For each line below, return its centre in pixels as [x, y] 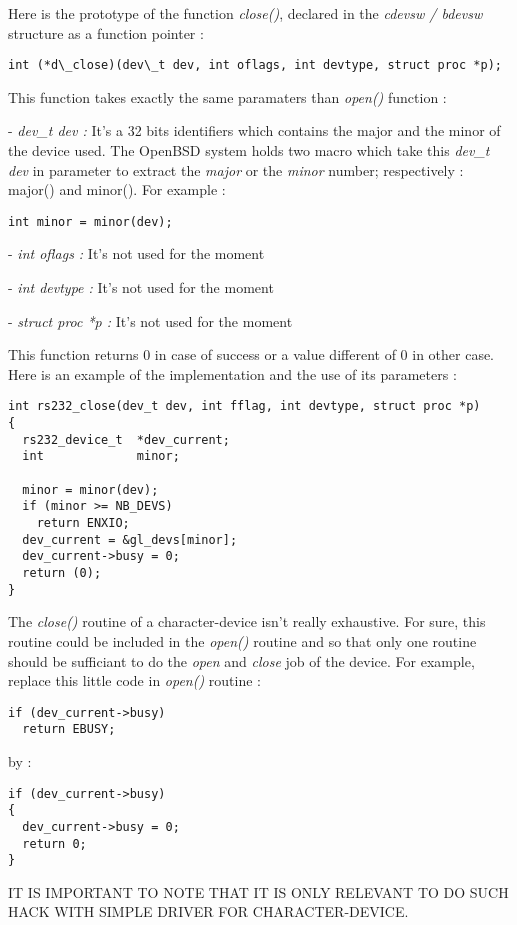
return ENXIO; [83, 523]
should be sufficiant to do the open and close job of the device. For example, [241, 660]
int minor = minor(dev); [90, 221]
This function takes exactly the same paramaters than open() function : [227, 96]
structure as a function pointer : [106, 32]
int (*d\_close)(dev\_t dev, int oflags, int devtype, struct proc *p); [255, 65]
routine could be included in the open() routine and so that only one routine [242, 640]
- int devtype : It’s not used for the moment [141, 287]
